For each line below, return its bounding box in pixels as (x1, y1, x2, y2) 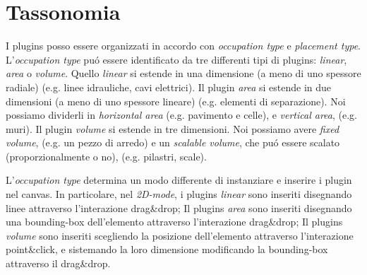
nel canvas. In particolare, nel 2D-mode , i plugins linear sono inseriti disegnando (6, 187, 352, 201)
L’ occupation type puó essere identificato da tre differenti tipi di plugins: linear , (6, 52, 347, 66)
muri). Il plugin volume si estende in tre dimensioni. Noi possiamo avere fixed (6, 121, 339, 136)
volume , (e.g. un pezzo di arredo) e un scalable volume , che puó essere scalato (6, 135, 340, 150)
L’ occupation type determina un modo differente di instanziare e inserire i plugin (6, 172, 352, 187)
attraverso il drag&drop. (6, 256, 111, 271)
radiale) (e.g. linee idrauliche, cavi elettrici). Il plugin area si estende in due (6, 79, 332, 94)
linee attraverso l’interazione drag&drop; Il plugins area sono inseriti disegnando (6, 200, 352, 215)
